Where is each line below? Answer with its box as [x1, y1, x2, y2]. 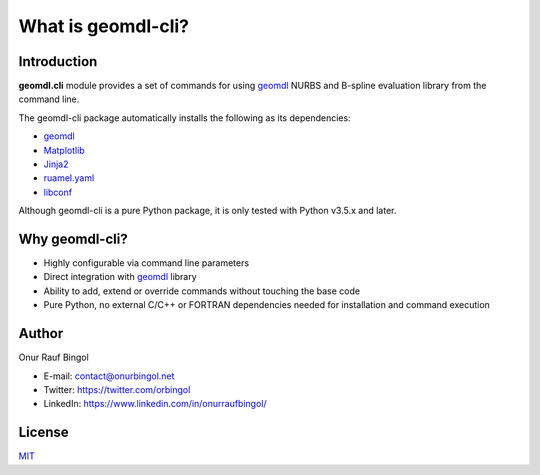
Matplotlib [43, 144, 85, 156]
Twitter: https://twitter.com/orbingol [43, 383, 191, 395]
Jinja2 [43, 158, 69, 170]
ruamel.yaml [43, 172, 95, 184]
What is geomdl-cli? [18, 15, 190, 37]
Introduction [18, 53, 98, 70]
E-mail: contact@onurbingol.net [43, 370, 175, 382]
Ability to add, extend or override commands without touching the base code [43, 285, 360, 297]
